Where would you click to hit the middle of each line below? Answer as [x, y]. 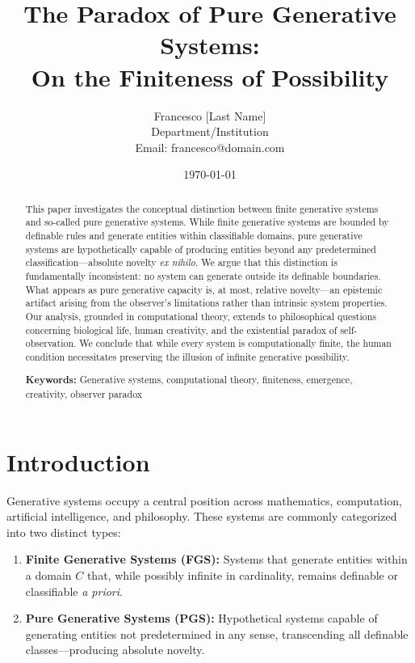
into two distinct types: [64, 532]
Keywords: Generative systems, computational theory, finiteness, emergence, [189, 380]
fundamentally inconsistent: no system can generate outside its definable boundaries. [203, 275]
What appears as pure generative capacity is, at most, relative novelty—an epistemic [204, 289]
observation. [51, 343]
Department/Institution [210, 131]
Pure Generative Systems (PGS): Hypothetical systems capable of [201, 618]
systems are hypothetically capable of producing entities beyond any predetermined [201, 249]
